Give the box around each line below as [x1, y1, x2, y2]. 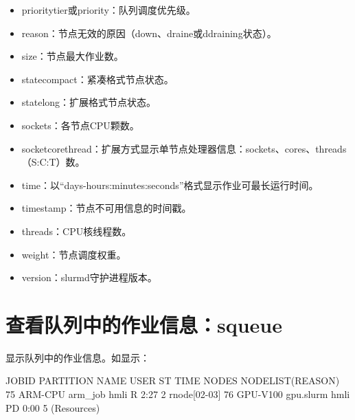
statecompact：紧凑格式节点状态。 [21, 71, 174, 86]
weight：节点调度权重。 [21, 247, 126, 261]
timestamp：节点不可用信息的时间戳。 [21, 201, 192, 215]
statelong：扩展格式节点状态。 [21, 95, 157, 109]
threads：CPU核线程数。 [21, 223, 132, 238]
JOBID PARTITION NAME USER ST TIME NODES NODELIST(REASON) [5, 373, 340, 388]
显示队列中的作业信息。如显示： [5, 350, 150, 364]
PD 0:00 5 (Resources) [5, 400, 100, 415]
